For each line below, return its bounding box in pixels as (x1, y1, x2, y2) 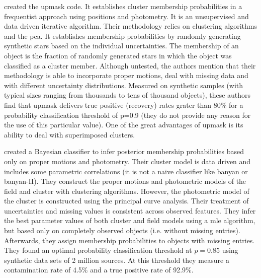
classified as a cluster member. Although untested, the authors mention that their (4, 60, 256, 71)
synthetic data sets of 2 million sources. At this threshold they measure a (4, 254, 229, 265)
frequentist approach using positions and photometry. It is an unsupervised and (4, 11, 249, 21)
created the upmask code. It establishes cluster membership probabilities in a (4, 1, 242, 11)
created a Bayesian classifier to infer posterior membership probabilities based (4, 146, 244, 157)
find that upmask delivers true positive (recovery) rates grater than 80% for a (4, 99, 243, 110)
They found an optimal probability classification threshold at (4, 245, 192, 255)
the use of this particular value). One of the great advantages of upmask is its (4, 119, 243, 130)
